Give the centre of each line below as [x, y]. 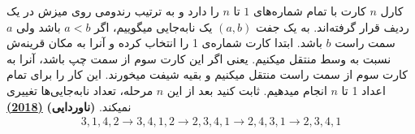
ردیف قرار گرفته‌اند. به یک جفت [332, 26]
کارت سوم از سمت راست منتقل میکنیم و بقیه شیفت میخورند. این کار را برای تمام [207, 74]
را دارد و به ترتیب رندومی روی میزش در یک [113, 11]
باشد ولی [39, 26]
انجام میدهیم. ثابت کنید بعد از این [247, 90]
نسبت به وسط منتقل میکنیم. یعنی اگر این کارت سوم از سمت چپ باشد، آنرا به [199, 58]
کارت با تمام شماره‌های [309, 11]
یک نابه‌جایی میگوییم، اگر [153, 26]
